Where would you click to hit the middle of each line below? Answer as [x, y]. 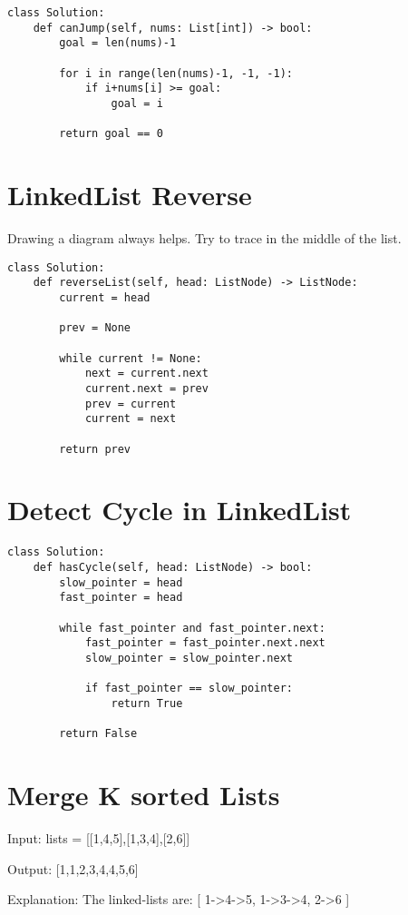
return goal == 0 [111, 134]
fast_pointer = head [121, 598]
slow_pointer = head [121, 582]
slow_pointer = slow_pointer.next [189, 658]
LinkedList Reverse [130, 195]
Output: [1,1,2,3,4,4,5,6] [73, 868]
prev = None [95, 328]
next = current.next [146, 374]
